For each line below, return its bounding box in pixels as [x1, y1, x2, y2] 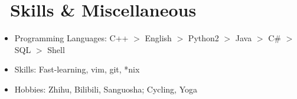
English [145, 32, 172, 44]
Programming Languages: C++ [14, 32, 129, 44]
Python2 [188, 32, 219, 44]
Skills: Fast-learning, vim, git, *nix [14, 63, 140, 75]
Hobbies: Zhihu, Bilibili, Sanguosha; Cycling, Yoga [14, 82, 197, 95]
